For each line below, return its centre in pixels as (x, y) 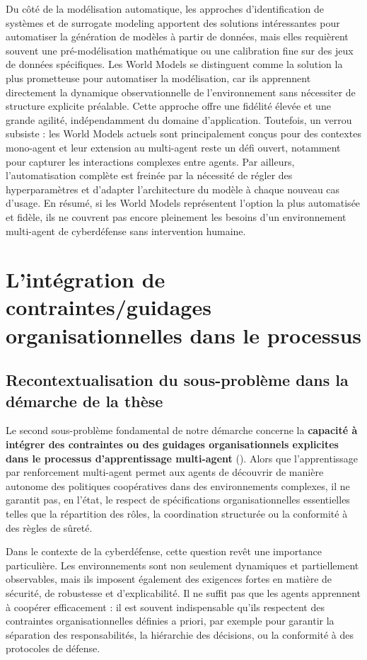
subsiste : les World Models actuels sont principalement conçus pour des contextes (183, 133)
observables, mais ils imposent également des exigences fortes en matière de (169, 579)
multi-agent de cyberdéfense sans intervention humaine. (126, 231)
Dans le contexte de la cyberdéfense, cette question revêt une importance (164, 551)
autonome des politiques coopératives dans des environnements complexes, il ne (178, 485)
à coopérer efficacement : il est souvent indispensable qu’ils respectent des (165, 607)
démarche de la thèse (85, 400)
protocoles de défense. (53, 648)
